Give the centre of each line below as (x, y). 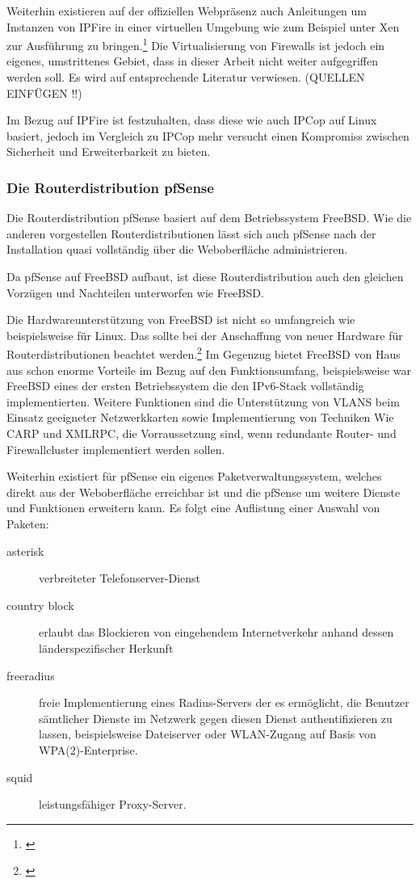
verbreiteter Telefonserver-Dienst (120, 578)
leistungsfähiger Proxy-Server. (113, 804)
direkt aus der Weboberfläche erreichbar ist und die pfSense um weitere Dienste (204, 492)
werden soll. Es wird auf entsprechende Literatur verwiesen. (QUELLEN (186, 77)
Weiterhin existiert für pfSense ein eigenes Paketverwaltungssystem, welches (194, 476)
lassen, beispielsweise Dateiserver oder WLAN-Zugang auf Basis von (208, 734)
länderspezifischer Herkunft (106, 648)
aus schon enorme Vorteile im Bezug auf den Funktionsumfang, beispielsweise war (209, 370)
